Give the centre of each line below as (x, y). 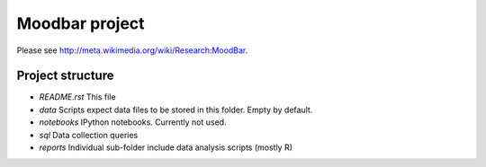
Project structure (65, 76)
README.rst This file (77, 97)
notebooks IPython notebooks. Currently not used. (133, 122)
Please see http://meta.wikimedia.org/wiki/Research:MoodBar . (132, 50)
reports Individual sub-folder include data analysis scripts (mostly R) (166, 147)
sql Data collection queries (89, 135)
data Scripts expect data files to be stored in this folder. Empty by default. (176, 110)
